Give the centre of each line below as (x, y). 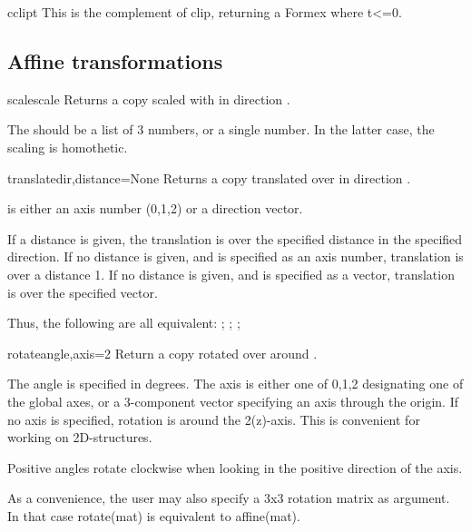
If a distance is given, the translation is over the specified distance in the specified (235, 238)
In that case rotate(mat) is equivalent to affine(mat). (154, 515)
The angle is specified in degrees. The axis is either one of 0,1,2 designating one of (235, 384)
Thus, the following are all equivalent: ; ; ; (124, 323)
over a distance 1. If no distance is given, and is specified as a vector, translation (231, 274)
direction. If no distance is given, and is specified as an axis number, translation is (235, 256)
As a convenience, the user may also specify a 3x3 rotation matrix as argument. (229, 498)
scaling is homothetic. (68, 147)
